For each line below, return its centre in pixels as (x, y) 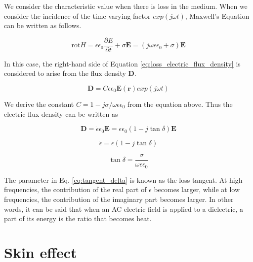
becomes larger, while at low (197, 189)
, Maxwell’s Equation (217, 16)
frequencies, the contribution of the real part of (75, 189)
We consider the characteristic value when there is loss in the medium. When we (126, 6)
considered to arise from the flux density (65, 73)
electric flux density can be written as (61, 114)
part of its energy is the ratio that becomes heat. (78, 218)
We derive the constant (39, 104)
